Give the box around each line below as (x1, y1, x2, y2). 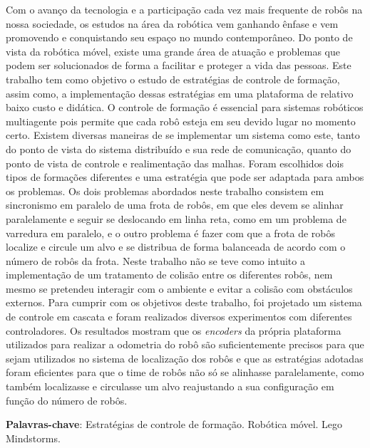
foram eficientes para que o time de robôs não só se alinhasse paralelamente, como (6, 365, 364, 380)
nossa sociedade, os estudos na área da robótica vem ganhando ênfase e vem (6, 16, 339, 31)
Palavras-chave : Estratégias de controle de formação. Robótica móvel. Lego (6, 417, 343, 432)
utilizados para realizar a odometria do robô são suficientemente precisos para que (6, 337, 364, 352)
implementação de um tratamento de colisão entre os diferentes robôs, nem (6, 267, 333, 282)
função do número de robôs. (6, 392, 128, 407)
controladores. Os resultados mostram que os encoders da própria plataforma (6, 323, 341, 338)
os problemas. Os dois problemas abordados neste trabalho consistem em (6, 183, 324, 198)
